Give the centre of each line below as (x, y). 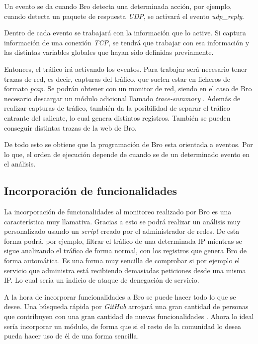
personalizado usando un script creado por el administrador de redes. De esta (122, 231)
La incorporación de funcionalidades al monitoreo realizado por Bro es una (118, 212)
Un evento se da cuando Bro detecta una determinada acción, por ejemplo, (118, 6)
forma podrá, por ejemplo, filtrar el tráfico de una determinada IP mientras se (123, 241)
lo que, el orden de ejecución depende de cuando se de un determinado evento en (127, 154)
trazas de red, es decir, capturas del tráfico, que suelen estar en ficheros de (117, 79)
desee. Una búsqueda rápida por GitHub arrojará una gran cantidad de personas (126, 306)
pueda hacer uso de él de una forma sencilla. (72, 336)
